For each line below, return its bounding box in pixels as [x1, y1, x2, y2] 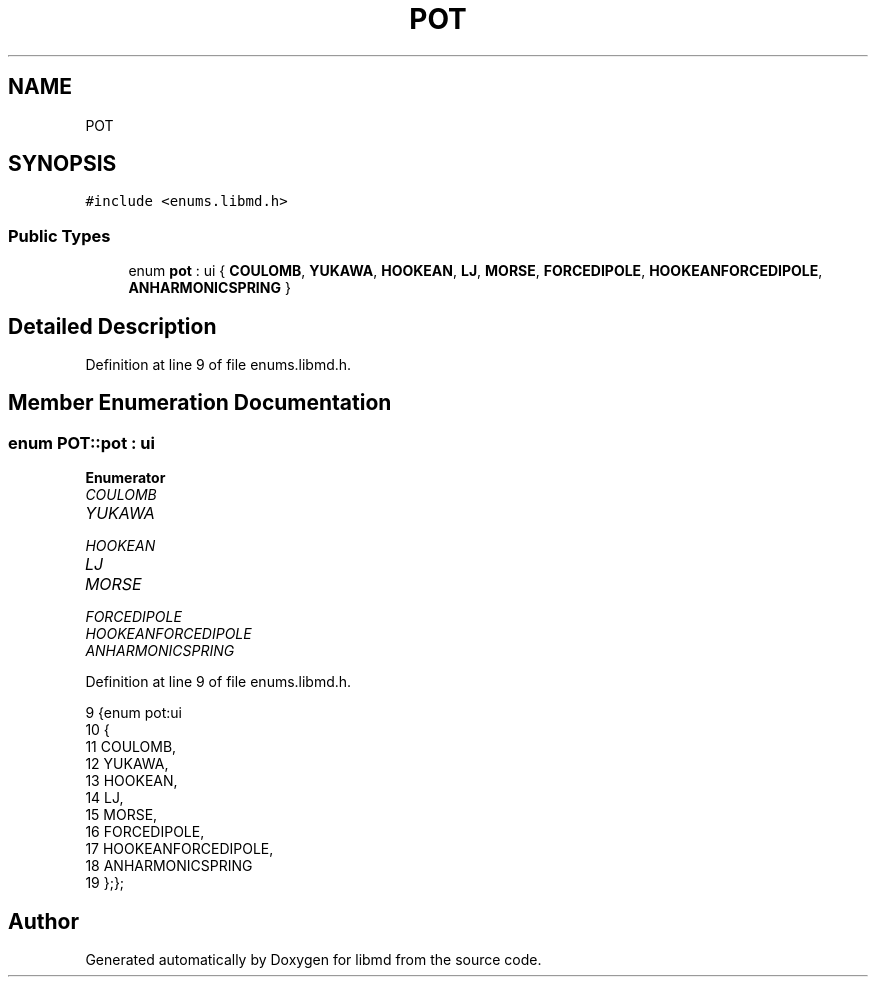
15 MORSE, [85, 806, 158, 824]
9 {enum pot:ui [85, 704, 182, 722]
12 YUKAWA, [85, 755, 169, 773]
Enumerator [85, 469, 166, 487]
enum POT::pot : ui [8, 432, 155, 453]
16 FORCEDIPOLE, [85, 823, 205, 841]
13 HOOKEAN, [85, 772, 178, 790]
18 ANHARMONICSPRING [85, 857, 253, 875]
